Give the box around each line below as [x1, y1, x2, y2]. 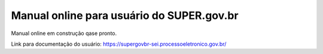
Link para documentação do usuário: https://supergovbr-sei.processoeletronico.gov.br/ [11, 40, 227, 47]
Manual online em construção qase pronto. [11, 30, 117, 37]
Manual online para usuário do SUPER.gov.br [11, 9, 239, 22]
